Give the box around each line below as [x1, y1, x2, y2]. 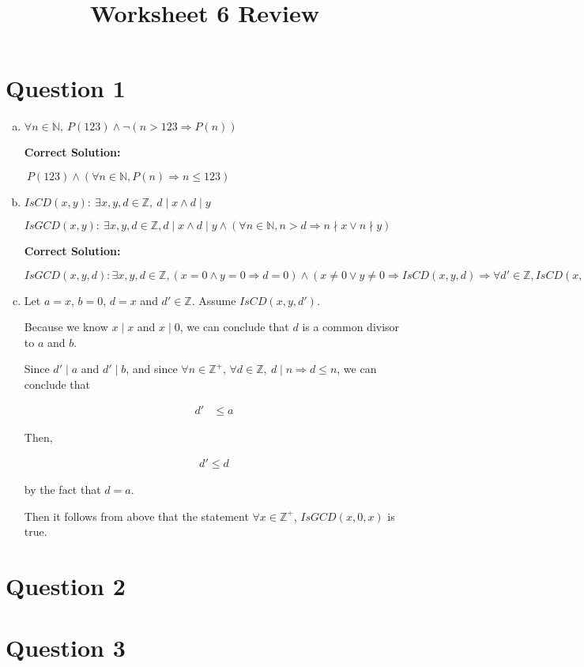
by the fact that [24, 481, 101, 498]
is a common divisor [302, 318, 400, 335]
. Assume [191, 292, 236, 308]
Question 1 [6, 72, 126, 104]
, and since [126, 360, 178, 377]
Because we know [24, 318, 108, 335]
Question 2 [6, 570, 126, 602]
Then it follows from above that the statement [24, 507, 249, 524]
